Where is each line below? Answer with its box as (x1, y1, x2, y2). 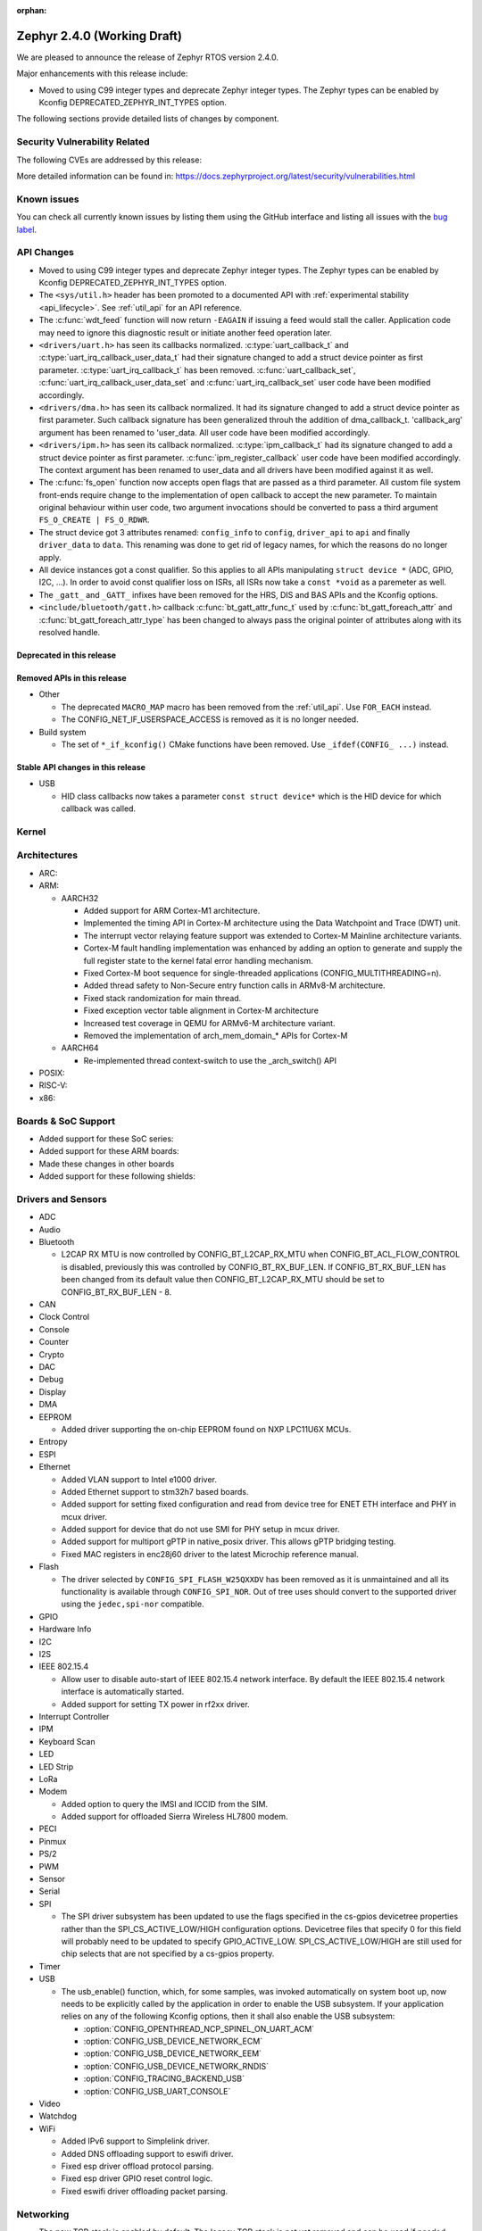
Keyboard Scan (38, 1736, 96, 1746)
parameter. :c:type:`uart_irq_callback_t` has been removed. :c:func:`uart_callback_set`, (38, 364, 356, 375)
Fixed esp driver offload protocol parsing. (61, 2161, 214, 2171)
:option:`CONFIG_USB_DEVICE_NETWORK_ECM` (83, 2036, 263, 2047)
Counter (38, 1337, 70, 1348)
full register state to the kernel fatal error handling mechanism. (83, 955, 313, 966)
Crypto (38, 1348, 64, 1360)
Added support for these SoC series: (38, 1133, 174, 1144)
